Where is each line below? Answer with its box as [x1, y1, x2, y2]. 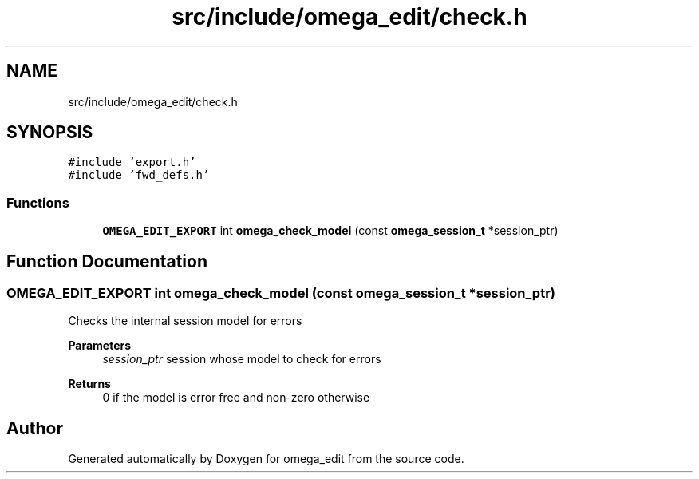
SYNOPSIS [6, 122, 93, 143]
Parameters [68, 338, 132, 353]
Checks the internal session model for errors [68, 314, 302, 328]
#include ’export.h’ [68, 156, 196, 169]
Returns [68, 377, 111, 391]
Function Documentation [6, 251, 207, 271]
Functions [6, 194, 69, 211]
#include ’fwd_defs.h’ [68, 168, 210, 182]
